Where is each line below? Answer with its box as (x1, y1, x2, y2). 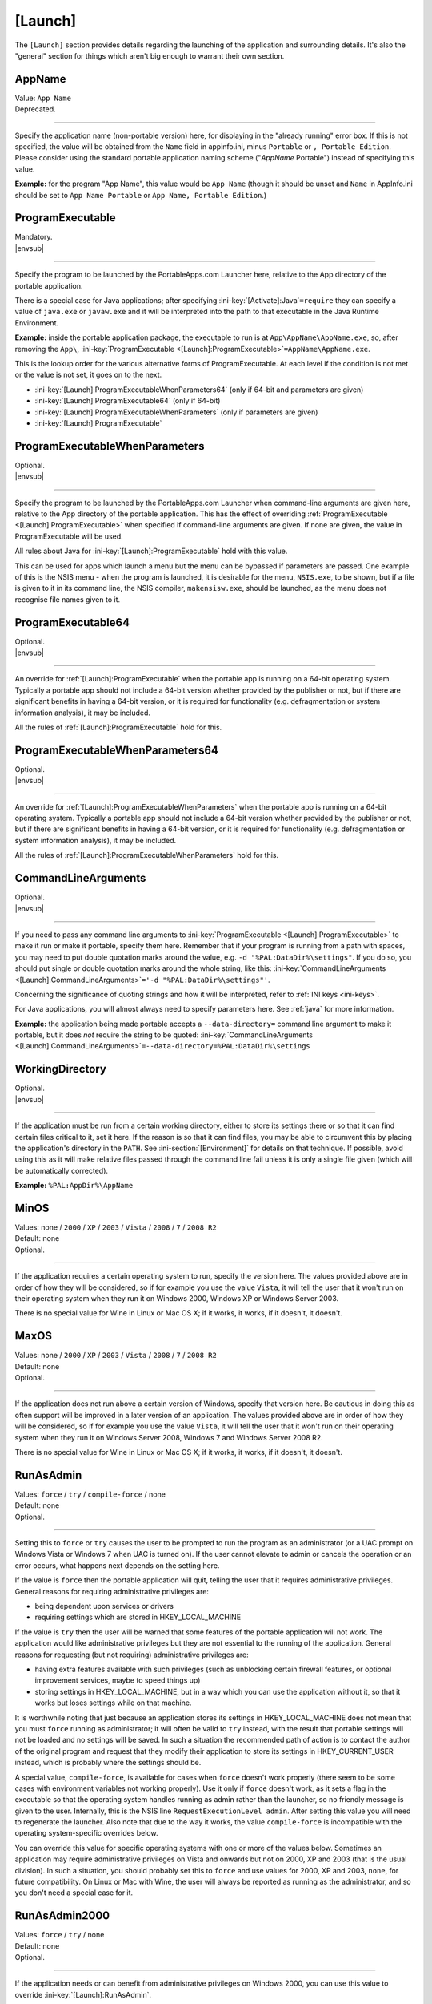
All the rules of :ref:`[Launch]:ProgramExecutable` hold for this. (14, 722, 222, 733)
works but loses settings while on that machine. (34, 1698, 192, 1707)
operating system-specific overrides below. (14, 1828, 158, 1838)
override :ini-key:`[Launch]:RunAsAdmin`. (14, 1990, 152, 1999)
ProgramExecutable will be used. (14, 531, 123, 541)
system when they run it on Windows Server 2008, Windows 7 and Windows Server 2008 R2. (14, 1432, 323, 1442)
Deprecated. (14, 104, 56, 114)
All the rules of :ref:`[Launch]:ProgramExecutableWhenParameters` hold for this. (14, 850, 279, 860)
